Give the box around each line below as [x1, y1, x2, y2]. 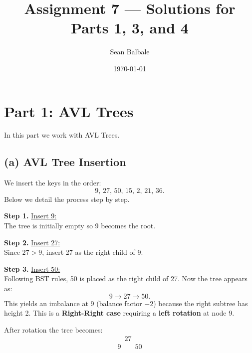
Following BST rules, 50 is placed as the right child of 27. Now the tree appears [4, 273, 248, 284]
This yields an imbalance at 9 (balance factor [4, 298, 142, 308]
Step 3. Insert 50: [4, 263, 60, 274]
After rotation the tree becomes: [4, 324, 103, 335]
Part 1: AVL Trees [4, 101, 134, 121]
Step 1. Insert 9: [4, 210, 57, 221]
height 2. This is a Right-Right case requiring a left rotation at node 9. [4, 308, 235, 318]
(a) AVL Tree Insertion [4, 154, 126, 170]
